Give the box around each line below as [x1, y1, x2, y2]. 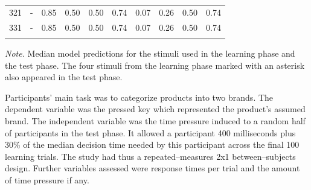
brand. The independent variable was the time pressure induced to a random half [5, 114, 306, 127]
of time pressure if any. [5, 173, 89, 186]
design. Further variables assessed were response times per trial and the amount [5, 162, 300, 174]
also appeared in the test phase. [5, 71, 123, 83]
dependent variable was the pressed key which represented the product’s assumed [5, 103, 306, 115]
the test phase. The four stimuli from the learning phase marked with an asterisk [5, 59, 305, 71]
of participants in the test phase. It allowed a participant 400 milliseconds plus [5, 126, 296, 139]
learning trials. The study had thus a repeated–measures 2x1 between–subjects [5, 150, 296, 162]
